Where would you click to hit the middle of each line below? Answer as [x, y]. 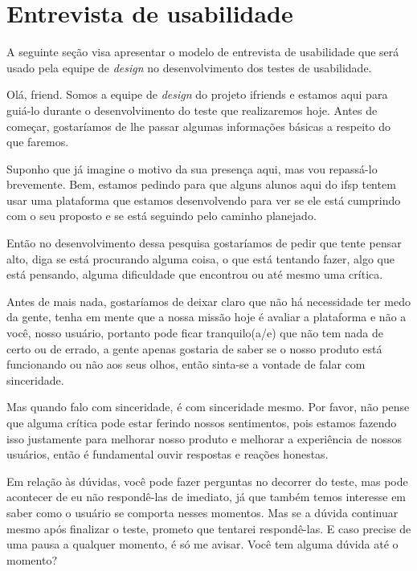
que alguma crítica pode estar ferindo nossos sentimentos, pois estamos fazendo [202, 422]
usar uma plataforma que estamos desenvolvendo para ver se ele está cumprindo [204, 200]
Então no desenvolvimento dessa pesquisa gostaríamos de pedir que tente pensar [204, 243]
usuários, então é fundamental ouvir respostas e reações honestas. [168, 454]
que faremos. [38, 142]
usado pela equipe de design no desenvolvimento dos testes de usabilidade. [189, 67]
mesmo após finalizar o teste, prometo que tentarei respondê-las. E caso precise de [209, 528]
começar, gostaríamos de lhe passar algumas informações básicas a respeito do [198, 126]
